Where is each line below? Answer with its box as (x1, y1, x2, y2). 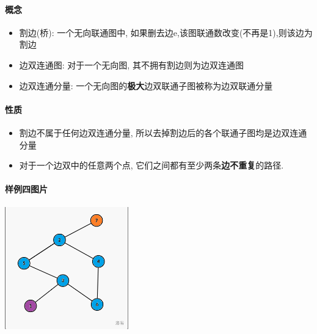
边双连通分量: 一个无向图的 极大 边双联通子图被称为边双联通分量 (19, 79, 273, 92)
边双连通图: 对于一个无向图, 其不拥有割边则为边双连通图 (19, 58, 244, 71)
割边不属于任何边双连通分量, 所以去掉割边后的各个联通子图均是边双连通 (19, 126, 307, 139)
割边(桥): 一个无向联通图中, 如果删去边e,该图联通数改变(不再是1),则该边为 (19, 26, 313, 38)
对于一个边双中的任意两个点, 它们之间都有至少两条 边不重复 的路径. (19, 159, 284, 172)
